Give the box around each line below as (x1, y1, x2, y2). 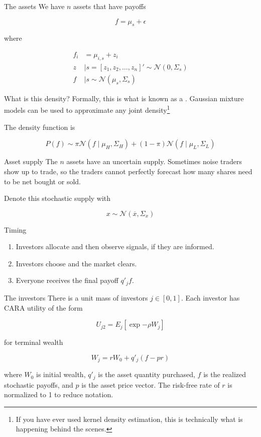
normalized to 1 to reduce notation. (4, 389, 113, 400)
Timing (4, 224, 27, 235)
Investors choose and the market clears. (16, 258, 137, 268)
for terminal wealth (4, 337, 63, 347)
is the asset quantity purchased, (98, 369, 195, 380)
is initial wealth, (36, 369, 86, 380)
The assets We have (4, 1, 65, 11)
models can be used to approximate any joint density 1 (4, 103, 170, 115)
